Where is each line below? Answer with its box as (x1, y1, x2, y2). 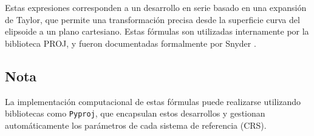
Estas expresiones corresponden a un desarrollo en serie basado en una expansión (5, 1, 307, 13)
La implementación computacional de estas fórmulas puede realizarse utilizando (5, 95, 301, 107)
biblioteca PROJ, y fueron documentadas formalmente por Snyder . (5, 36, 256, 49)
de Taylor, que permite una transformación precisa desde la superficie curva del (5, 13, 300, 25)
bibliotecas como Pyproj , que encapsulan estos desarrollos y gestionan (5, 107, 265, 120)
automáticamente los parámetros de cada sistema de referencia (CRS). (5, 118, 267, 131)
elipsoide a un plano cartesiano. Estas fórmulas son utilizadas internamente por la (5, 25, 309, 38)
